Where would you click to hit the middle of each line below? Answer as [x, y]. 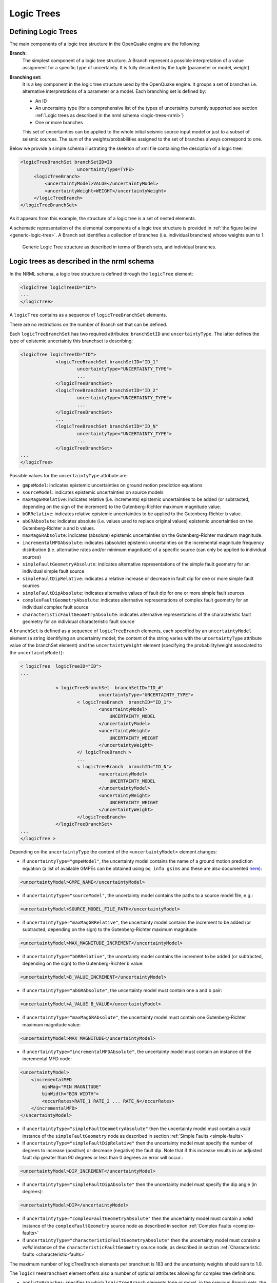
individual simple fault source [53, 571]
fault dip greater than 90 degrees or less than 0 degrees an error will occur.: [103, 1158]
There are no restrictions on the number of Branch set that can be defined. [88, 324]
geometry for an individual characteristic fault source [78, 621]
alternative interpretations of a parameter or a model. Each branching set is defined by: [114, 91]
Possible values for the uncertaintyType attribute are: [69, 476]
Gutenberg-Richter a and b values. [59, 528]
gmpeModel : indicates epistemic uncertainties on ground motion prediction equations [112, 485]
